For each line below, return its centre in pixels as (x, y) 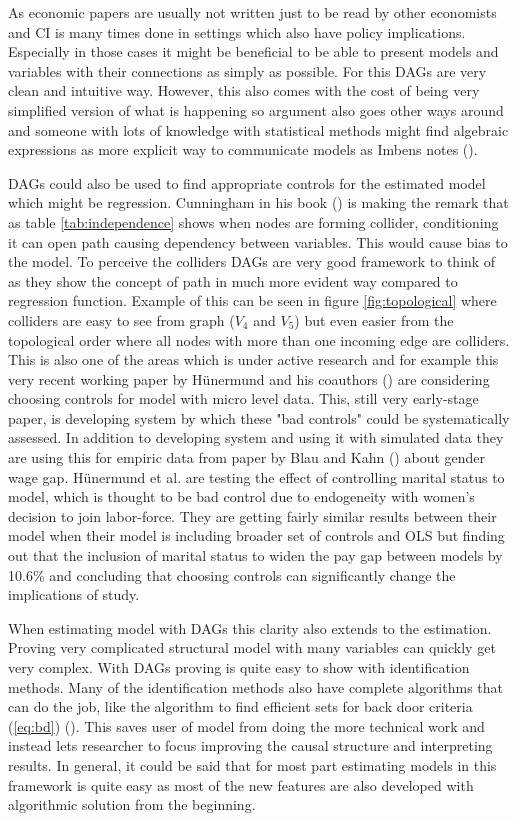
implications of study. (74, 594)
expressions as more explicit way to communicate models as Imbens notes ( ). (243, 149)
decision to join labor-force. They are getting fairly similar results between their (252, 515)
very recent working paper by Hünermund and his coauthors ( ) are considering (249, 378)
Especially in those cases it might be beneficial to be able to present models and (253, 51)
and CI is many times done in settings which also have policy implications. (237, 31)
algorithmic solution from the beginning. (132, 804)
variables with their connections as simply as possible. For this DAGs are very (247, 70)
